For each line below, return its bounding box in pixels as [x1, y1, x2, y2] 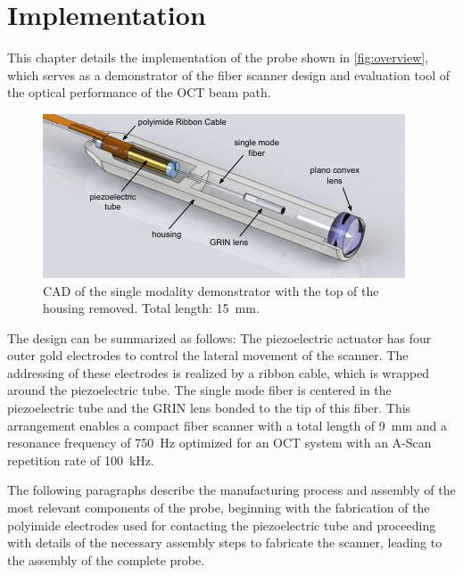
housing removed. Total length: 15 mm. [43, 299, 260, 317]
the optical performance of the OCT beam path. [7, 83, 271, 102]
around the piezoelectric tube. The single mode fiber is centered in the [7, 381, 392, 399]
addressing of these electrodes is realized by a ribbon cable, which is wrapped [7, 363, 430, 382]
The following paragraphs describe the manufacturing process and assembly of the [7, 481, 456, 499]
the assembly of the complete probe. [7, 550, 205, 569]
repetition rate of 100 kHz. [7, 450, 154, 469]
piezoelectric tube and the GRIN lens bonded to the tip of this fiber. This [7, 398, 411, 417]
